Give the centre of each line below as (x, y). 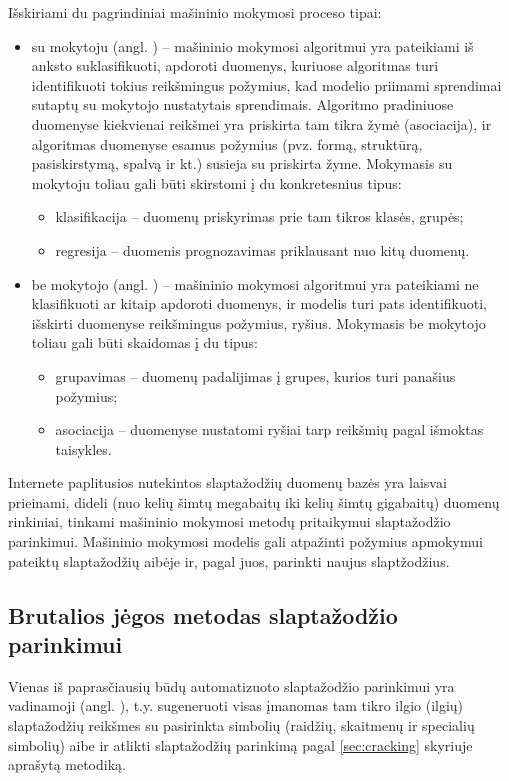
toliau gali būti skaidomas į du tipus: (145, 342)
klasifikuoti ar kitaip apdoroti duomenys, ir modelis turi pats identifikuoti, (259, 303)
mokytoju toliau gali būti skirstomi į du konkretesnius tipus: (216, 182)
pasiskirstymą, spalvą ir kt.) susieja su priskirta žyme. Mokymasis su (242, 163)
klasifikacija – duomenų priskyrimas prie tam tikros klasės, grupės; (259, 216)
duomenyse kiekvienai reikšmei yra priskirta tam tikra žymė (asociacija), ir (261, 123)
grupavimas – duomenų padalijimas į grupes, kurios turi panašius (255, 375)
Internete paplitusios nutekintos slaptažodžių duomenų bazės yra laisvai (227, 482)
